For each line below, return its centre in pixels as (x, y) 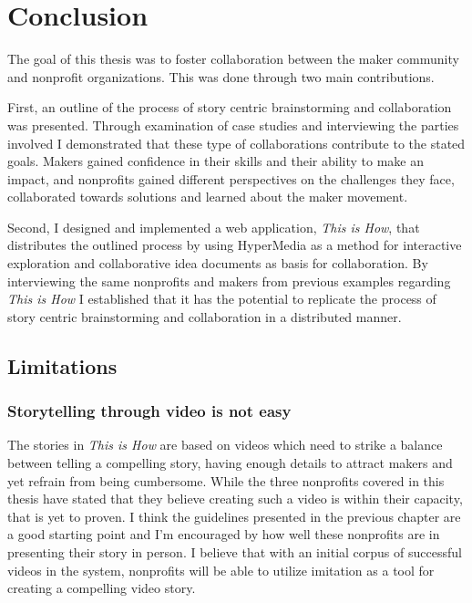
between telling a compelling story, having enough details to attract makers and (230, 463)
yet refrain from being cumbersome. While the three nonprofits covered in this (226, 480)
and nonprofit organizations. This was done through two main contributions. (221, 76)
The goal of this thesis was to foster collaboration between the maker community (233, 59)
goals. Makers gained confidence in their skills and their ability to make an (215, 161)
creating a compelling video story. (102, 588)
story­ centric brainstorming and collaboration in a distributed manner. (205, 316)
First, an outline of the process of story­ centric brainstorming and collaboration (230, 107)
